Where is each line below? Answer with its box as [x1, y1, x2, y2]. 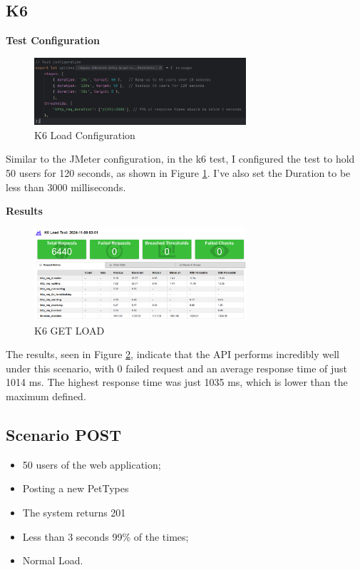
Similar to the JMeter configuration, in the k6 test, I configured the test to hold [6, 151, 355, 166]
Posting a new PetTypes [22, 481, 129, 496]
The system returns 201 [22, 504, 126, 519]
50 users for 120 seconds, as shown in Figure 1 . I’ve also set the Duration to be [6, 165, 351, 180]
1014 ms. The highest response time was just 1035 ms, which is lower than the [6, 375, 348, 390]
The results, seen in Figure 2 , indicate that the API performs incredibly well [6, 347, 339, 362]
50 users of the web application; [22, 457, 161, 472]
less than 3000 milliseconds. [6, 179, 126, 194]
